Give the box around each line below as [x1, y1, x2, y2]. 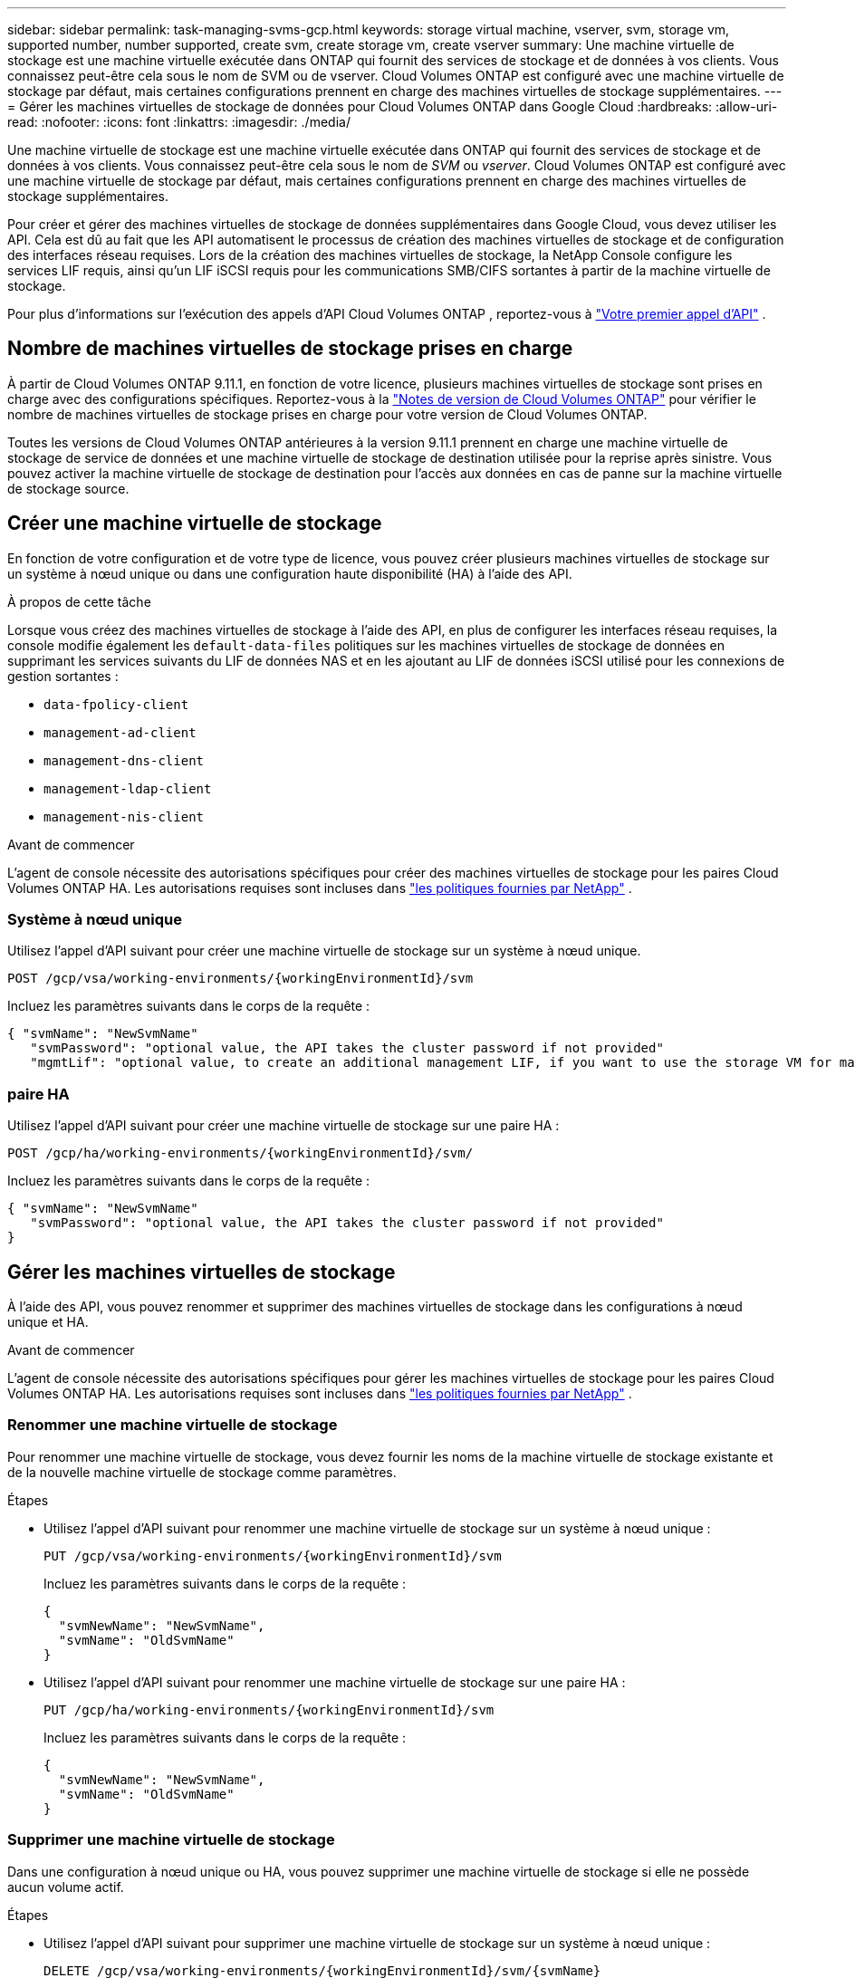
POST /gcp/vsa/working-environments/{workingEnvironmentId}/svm [7, 971, 474, 986]
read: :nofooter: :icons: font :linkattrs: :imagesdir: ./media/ [7, 114, 351, 130]
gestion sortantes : [7, 667, 119, 684]
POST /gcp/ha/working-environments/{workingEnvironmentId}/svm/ [7, 1146, 474, 1161]
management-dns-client [43, 753, 205, 768]
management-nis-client [43, 809, 205, 824]
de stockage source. [7, 480, 130, 496]
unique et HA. [7, 1314, 89, 1330]
